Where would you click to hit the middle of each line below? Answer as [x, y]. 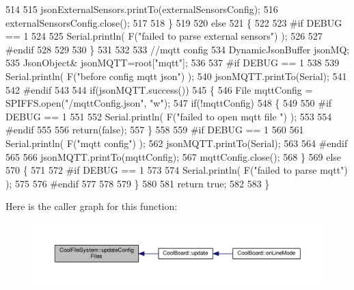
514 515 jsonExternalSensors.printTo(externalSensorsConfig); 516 [142, 9]
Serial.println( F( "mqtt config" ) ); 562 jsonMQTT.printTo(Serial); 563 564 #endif [177, 143]
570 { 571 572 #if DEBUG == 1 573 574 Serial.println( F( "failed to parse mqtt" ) [177, 170]
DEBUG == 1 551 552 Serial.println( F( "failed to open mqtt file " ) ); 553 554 [169, 116]
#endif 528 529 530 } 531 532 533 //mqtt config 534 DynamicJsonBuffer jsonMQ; [178, 49]
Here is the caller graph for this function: [92, 206]
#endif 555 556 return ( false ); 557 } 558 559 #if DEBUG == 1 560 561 [155, 130]
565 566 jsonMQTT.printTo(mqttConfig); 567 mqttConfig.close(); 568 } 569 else [174, 156]
